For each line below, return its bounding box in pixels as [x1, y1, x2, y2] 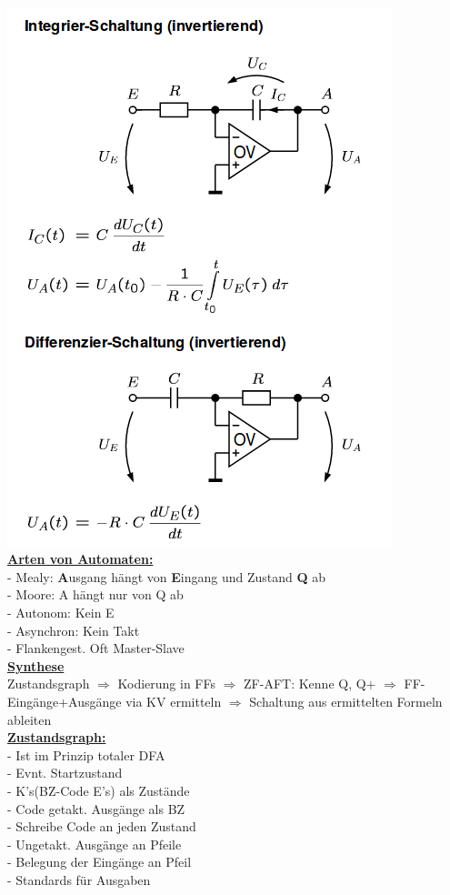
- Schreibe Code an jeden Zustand [7, 817, 196, 836]
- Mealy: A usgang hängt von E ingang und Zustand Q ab [7, 567, 326, 586]
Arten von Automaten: [7, 549, 154, 568]
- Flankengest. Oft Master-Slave [7, 639, 185, 658]
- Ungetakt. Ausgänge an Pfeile [7, 834, 182, 853]
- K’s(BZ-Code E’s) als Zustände [7, 780, 190, 799]
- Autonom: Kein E [7, 602, 115, 621]
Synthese [7, 656, 65, 675]
